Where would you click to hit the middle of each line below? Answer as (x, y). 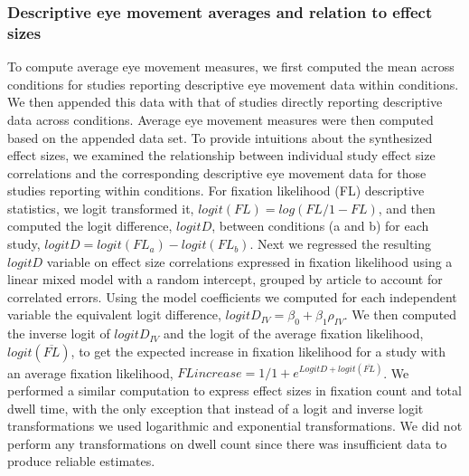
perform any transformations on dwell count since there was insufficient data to (227, 443)
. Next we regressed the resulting (341, 244)
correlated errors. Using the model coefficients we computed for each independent (232, 296)
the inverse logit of (59, 333)
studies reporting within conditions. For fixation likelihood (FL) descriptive (216, 190)
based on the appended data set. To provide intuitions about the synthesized (220, 137)
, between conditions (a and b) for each (320, 226)
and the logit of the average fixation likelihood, (293, 333)
